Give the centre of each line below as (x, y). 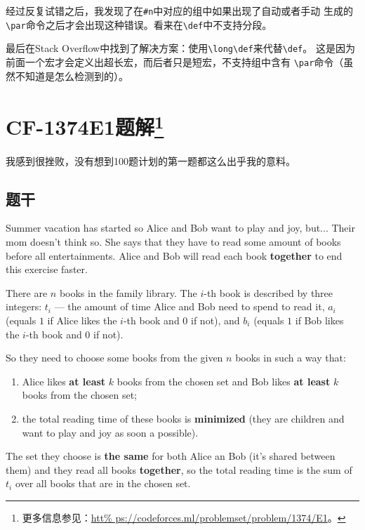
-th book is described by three (268, 292)
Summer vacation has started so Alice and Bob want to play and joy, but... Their (180, 228)
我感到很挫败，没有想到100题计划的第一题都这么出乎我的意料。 (151, 160)
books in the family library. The (128, 292)
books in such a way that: (291, 358)
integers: (24, 306)
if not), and (215, 320)
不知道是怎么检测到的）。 (72, 75)
